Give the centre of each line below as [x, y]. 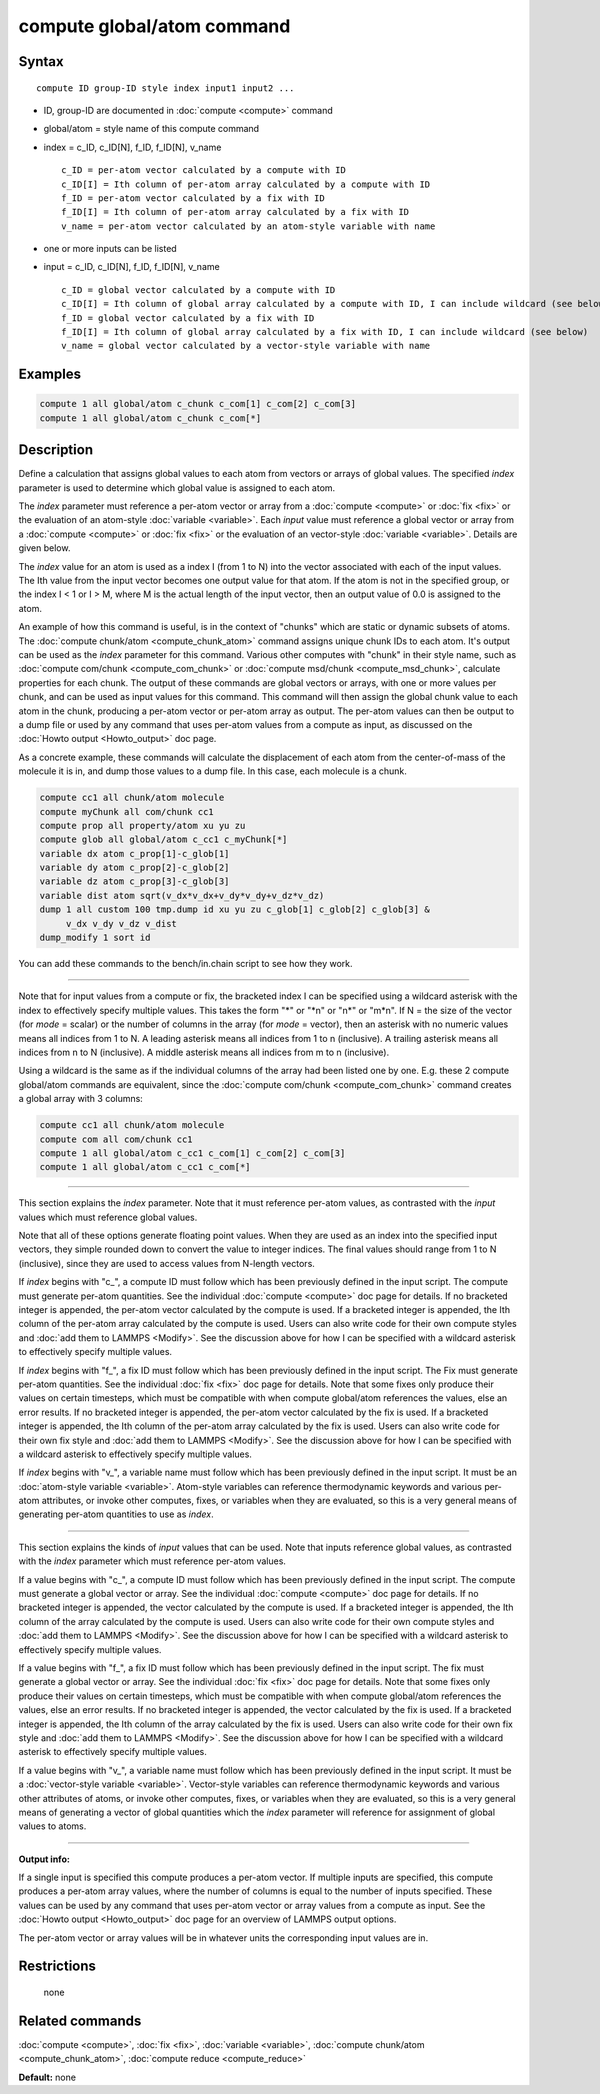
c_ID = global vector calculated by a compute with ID [198, 289]
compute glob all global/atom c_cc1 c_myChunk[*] [163, 839]
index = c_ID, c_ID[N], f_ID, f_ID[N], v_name [132, 147]
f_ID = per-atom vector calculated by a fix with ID [193, 198]
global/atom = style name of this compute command [151, 129]
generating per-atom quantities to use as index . [116, 1514]
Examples [50, 374]
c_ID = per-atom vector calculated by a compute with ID [204, 170]
